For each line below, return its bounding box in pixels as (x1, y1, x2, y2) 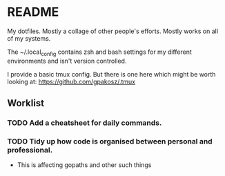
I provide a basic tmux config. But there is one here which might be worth (7, 70, 216, 78)
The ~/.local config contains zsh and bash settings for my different (7, 48, 192, 57)
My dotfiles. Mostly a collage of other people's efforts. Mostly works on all (7, 27, 219, 35)
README (7, 4, 59, 20)
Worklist (7, 97, 45, 109)
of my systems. (7, 34, 51, 42)
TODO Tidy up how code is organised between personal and (7, 136, 213, 146)
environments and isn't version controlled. (7, 57, 127, 65)
